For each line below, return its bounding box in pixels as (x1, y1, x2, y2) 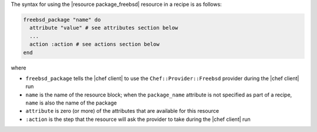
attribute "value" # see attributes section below (29, 25, 178, 32)
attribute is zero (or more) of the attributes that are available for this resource (25, 107, 220, 114)
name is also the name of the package (25, 99, 117, 106)
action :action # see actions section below (29, 41, 160, 48)
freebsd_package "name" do (23, 16, 101, 23)
